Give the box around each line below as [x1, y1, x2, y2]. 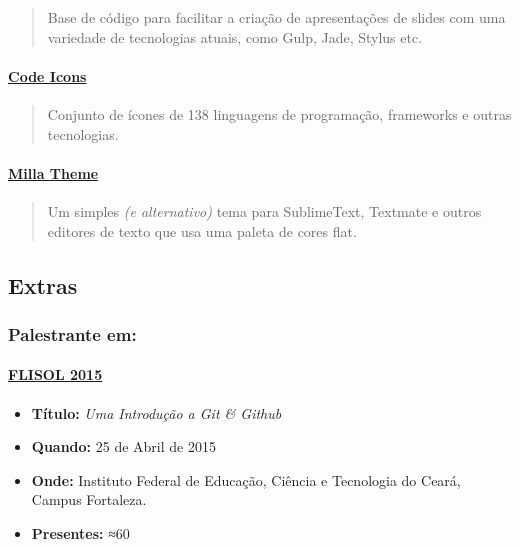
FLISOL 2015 [8, 364, 103, 385]
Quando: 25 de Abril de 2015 [31, 436, 216, 457]
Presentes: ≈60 [31, 522, 130, 543]
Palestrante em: [8, 321, 137, 346]
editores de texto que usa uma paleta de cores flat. [47, 220, 357, 241]
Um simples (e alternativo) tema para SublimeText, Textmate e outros [47, 200, 482, 221]
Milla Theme [8, 162, 99, 183]
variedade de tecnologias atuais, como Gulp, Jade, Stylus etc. [47, 26, 423, 47]
